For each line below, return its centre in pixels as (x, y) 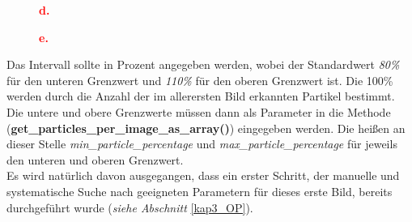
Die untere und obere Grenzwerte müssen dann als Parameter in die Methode (199, 111)
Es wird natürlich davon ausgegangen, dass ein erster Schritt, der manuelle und (203, 175)
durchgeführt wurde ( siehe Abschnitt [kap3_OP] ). (130, 207)
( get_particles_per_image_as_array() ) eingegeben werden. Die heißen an (206, 128)
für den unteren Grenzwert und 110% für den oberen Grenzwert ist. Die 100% (200, 80)
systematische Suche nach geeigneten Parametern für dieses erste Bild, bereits (200, 191)
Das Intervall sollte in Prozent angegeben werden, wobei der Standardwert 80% (203, 64)
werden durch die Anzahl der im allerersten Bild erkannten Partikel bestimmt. (201, 96)
